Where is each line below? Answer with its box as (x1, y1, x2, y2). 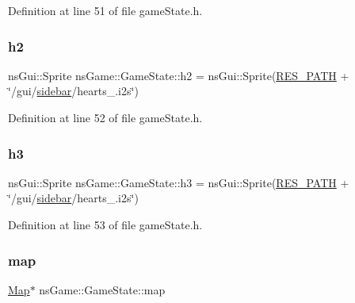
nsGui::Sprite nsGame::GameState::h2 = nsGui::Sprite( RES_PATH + (8, 67, 349, 83)
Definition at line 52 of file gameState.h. (8, 109, 203, 125)
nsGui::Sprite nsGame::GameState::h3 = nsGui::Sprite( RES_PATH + (8, 174, 349, 190)
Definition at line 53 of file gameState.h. (8, 217, 203, 232)
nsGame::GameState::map (39, 281, 166, 297)
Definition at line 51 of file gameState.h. (8, 2, 203, 18)
